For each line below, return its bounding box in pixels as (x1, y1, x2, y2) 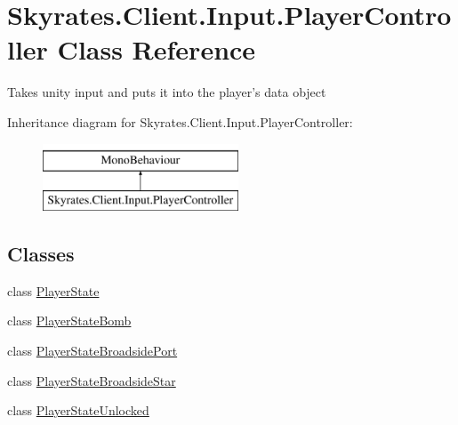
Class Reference (57, 31, 256, 68)
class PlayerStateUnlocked (7, 401, 149, 420)
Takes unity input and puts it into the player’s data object (7, 83, 326, 101)
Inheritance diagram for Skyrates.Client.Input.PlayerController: (7, 112, 353, 131)
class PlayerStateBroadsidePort (7, 341, 178, 360)
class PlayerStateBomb (7, 311, 132, 330)
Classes (7, 240, 75, 268)
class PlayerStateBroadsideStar (7, 371, 176, 389)
